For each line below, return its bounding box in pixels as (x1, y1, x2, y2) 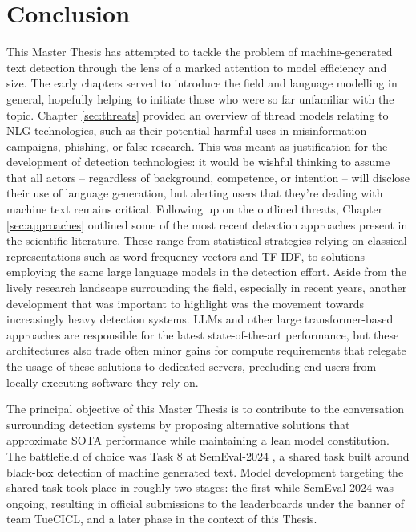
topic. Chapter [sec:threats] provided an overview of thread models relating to (6, 106, 389, 123)
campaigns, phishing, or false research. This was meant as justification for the (6, 137, 388, 154)
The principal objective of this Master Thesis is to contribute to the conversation (6, 400, 405, 417)
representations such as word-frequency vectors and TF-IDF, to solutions (6, 247, 365, 264)
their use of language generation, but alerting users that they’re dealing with (6, 185, 383, 201)
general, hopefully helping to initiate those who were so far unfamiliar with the (6, 90, 394, 107)
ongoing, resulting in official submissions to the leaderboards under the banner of (6, 494, 405, 511)
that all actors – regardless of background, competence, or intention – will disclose (6, 169, 410, 185)
